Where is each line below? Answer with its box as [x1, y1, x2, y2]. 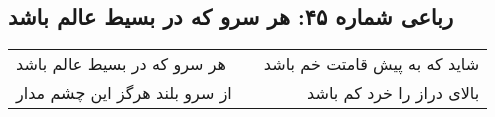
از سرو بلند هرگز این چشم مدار [16, 81, 232, 105]
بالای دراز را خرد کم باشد [307, 81, 480, 105]
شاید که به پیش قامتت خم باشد [263, 52, 480, 76]
